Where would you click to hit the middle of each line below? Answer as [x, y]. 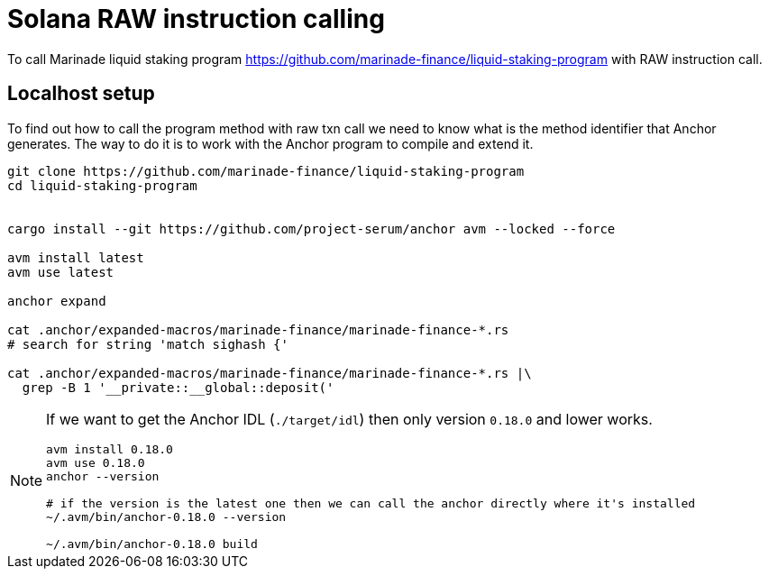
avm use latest [61, 272]
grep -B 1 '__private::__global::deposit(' [178, 387]
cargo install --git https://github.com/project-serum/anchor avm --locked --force [311, 229]
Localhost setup [81, 94]
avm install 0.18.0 [110, 449]
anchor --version [103, 476]
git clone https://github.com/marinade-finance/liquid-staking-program [266, 171]
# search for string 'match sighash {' [148, 344]
